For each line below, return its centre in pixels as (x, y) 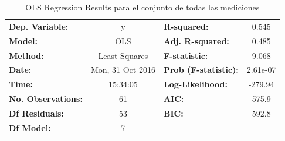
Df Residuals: (36, 113)
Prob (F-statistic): (201, 70)
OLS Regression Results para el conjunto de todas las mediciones (142, 7)
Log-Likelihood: (195, 84)
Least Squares (123, 55)
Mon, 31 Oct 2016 (123, 70)
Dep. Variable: (39, 26)
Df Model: (30, 127)
